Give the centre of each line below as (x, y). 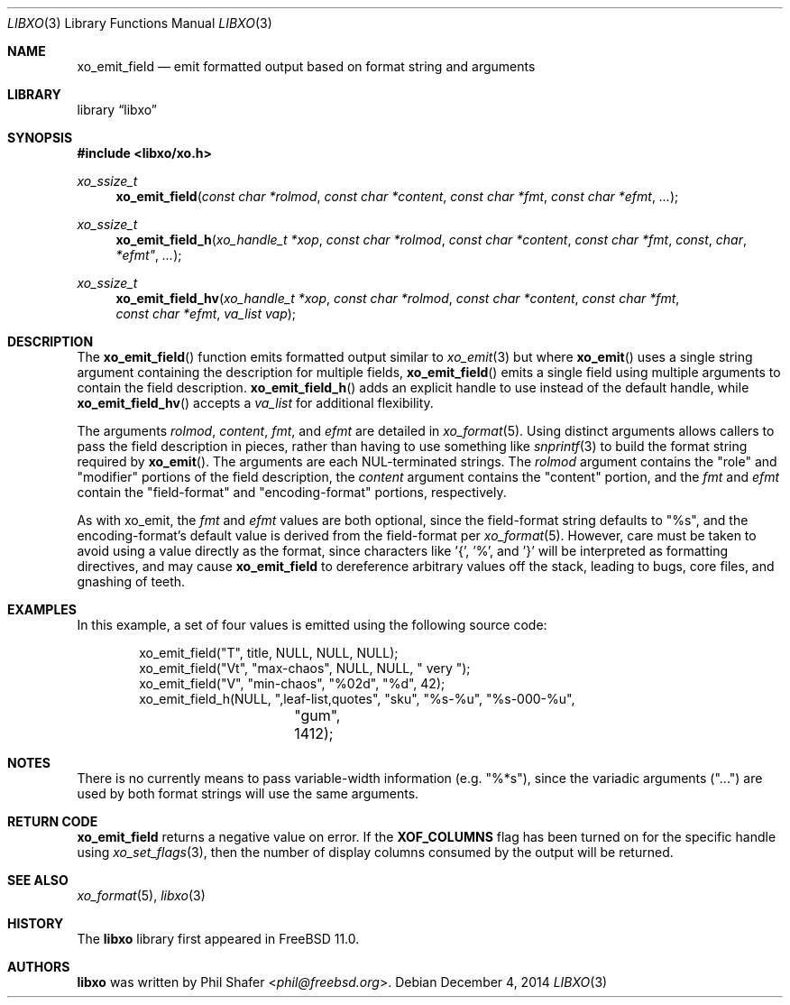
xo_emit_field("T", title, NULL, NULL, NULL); (269, 653)
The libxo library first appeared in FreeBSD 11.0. (218, 939)
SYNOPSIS (40, 138)
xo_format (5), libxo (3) (141, 895)
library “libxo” (117, 110)
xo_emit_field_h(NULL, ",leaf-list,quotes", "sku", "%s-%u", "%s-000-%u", (357, 699)
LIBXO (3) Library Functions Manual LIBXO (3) (140, 23)
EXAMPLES (42, 609)
